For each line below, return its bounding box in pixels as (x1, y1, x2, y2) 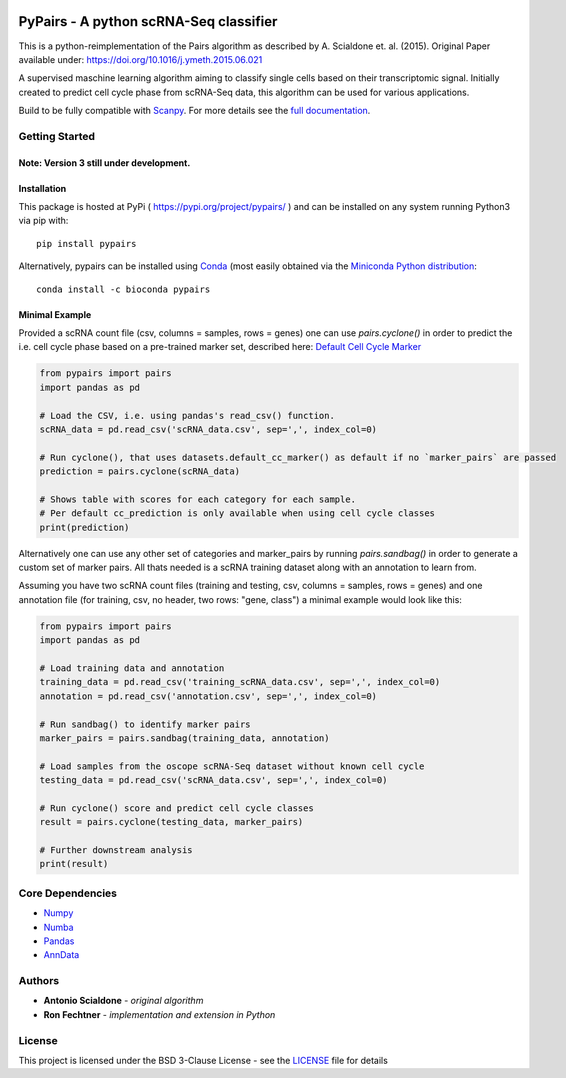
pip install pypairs (36, 238, 137, 249)
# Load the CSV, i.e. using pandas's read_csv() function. (39, 410, 335, 421)
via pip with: (18, 215, 69, 227)
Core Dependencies (18, 886, 118, 900)
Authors (18, 974, 60, 988)
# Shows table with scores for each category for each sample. (39, 493, 357, 505)
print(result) (39, 858, 109, 870)
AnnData (43, 949, 80, 961)
